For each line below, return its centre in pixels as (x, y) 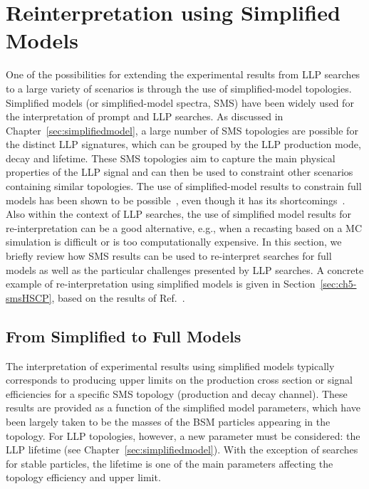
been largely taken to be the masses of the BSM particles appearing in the (168, 421)
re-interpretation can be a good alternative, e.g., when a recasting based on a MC (184, 227)
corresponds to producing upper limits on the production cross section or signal (179, 380)
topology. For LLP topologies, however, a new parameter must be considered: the (183, 435)
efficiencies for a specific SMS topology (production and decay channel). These (177, 393)
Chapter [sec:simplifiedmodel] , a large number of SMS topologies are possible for (182, 130)
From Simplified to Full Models (124, 336)
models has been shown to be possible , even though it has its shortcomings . (176, 200)
